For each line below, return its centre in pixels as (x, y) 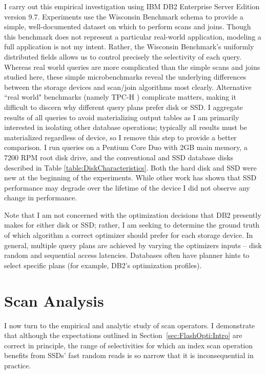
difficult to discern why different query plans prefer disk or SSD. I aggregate (124, 107)
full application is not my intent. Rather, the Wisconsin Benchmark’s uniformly (129, 46)
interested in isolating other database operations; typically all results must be (126, 127)
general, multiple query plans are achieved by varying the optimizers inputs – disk (133, 245)
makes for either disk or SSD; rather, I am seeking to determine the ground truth (132, 225)
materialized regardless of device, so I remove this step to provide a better (120, 137)
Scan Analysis (54, 300)
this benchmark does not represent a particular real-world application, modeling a (133, 36)
